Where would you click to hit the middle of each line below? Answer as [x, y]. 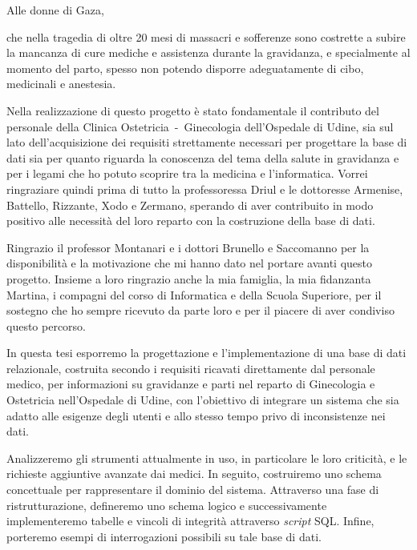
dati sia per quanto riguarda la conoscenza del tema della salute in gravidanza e [203, 157]
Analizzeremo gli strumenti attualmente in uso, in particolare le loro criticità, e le [207, 458]
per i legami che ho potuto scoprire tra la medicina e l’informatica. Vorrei [187, 173]
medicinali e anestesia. [61, 84]
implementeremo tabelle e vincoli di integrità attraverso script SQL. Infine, [190, 521]
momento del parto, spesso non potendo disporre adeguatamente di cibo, [185, 68]
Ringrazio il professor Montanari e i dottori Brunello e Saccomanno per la [188, 247]
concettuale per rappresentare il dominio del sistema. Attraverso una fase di [193, 490]
